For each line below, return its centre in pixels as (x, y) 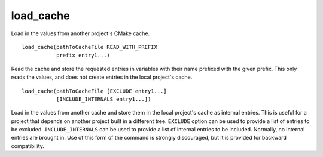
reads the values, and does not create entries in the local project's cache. (102, 77)
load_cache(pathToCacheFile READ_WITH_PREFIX (90, 47)
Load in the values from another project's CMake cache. (80, 33)
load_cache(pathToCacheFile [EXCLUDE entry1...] (94, 91)
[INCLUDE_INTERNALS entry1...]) (103, 99)
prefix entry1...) (83, 56)
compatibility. (28, 146)
